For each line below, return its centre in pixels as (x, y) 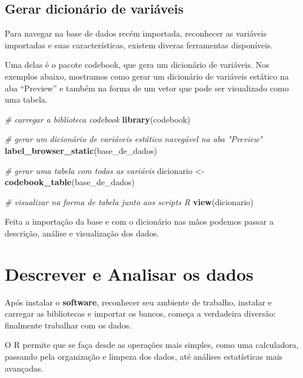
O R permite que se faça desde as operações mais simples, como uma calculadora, (152, 345)
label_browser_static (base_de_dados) (81, 150)
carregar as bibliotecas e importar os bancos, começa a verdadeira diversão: (140, 313)
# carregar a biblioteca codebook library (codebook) (98, 119)
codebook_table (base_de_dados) (70, 182)
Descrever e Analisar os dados (129, 273)
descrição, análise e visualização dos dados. (82, 233)
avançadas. (24, 368)
